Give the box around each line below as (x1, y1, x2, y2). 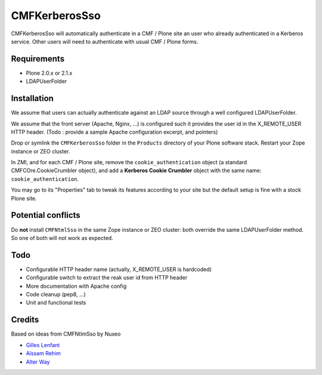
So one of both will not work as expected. (11, 234, 113, 241)
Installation (11, 93, 54, 104)
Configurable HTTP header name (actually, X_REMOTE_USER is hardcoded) (26, 266, 212, 273)
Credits (11, 315, 39, 325)
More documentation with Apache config (26, 282, 127, 290)
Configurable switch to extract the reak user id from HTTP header (26, 274, 188, 281)
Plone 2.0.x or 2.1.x (26, 69, 73, 76)
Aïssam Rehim (26, 350, 61, 357)
